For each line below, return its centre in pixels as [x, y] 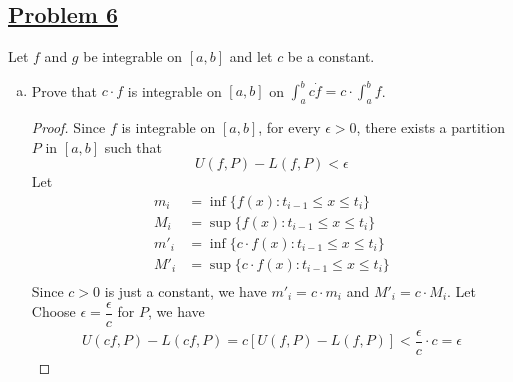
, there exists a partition [430, 127]
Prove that [64, 90]
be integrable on [133, 56]
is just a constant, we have [185, 291]
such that [133, 146]
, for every [289, 127]
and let [251, 56]
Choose [53, 311]
